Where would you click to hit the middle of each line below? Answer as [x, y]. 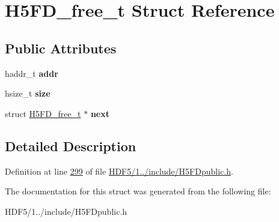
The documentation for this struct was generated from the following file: [138, 191]
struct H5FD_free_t [43, 113]
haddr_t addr [32, 73]
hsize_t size [28, 93]
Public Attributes [61, 48]
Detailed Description [71, 145]
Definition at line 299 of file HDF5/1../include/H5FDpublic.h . [119, 171]
